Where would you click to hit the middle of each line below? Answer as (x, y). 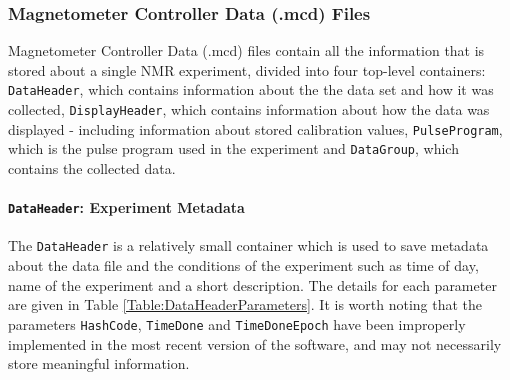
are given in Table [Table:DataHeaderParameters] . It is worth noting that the (245, 304)
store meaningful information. (99, 363)
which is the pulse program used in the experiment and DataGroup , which (233, 148)
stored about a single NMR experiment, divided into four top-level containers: (247, 69)
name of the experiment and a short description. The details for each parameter (252, 284)
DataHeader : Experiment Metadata (126, 207)
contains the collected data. (92, 168)
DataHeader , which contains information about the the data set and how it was (251, 89)
